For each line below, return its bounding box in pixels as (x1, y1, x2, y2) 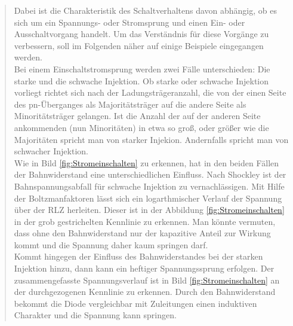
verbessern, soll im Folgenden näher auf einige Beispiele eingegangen (14, 39, 264, 51)
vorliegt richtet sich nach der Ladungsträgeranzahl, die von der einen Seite (14, 86, 286, 99)
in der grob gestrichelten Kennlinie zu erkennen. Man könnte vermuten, (14, 215, 276, 227)
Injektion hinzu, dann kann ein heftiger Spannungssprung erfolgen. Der (14, 262, 275, 275)
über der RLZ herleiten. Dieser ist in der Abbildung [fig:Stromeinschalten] (14, 203, 285, 216)
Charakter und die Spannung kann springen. (14, 309, 177, 321)
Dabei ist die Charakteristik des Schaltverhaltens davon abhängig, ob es (14, 4, 277, 16)
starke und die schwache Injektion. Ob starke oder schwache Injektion (14, 74, 269, 87)
